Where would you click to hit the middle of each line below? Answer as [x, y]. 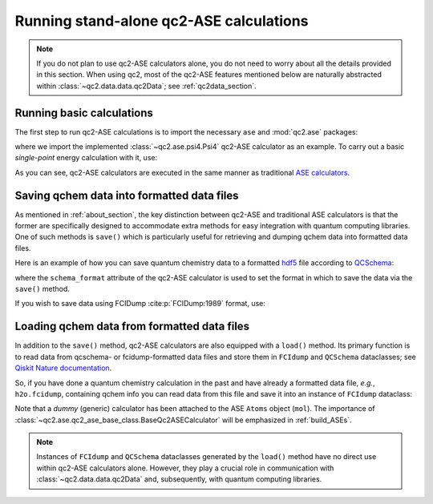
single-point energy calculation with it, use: [86, 158]
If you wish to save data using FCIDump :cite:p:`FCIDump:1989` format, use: [140, 304]
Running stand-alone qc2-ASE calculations [162, 21]
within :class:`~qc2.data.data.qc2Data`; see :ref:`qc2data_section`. [146, 86]
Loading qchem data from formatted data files [132, 327]
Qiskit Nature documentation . [63, 368]
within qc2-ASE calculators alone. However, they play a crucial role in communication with [185, 468]
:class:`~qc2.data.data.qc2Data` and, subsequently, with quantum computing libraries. [179, 479]
